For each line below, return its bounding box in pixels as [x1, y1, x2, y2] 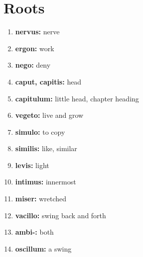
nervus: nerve [15, 26, 60, 37]
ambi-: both [15, 227, 54, 237]
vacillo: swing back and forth [15, 210, 106, 220]
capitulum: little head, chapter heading [15, 93, 139, 103]
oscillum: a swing [15, 243, 72, 254]
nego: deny [15, 60, 51, 70]
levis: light [15, 160, 49, 170]
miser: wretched [15, 193, 67, 204]
